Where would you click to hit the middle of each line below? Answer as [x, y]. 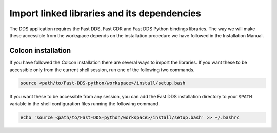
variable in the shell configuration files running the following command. [85, 104]
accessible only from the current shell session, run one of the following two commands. [102, 70]
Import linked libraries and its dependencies [105, 13]
